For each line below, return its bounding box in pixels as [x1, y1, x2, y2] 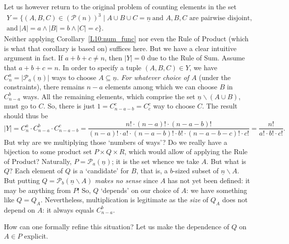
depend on [4, 204, 35, 215]
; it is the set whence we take [111, 156, 199, 166]
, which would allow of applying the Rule [124, 146, 248, 157]
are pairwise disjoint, [189, 15, 252, 22]
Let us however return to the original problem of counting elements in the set [4, 1, 236, 11]
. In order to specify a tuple [58, 62, 142, 72]
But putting [4, 175, 40, 185]
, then [105, 53, 123, 63]
